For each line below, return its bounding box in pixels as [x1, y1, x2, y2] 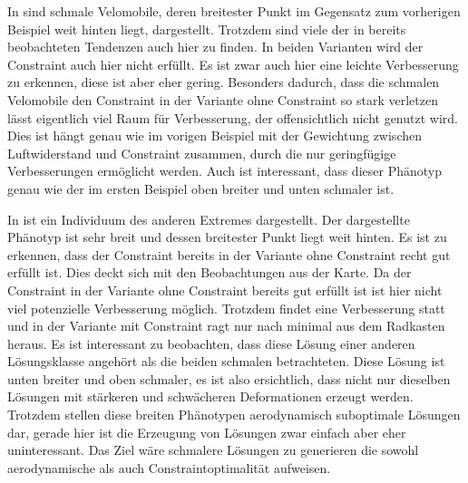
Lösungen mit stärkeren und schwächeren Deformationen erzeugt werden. [7, 387, 414, 406]
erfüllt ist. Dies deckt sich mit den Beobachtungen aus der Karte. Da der [7, 263, 412, 282]
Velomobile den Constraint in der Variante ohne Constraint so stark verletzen [7, 90, 438, 109]
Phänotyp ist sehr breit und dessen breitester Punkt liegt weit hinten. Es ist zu [7, 227, 447, 246]
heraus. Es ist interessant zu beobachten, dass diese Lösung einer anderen [7, 333, 415, 353]
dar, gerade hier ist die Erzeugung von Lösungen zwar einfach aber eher [7, 422, 406, 441]
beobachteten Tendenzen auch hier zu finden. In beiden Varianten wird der [7, 37, 424, 56]
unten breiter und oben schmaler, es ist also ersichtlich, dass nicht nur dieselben [7, 369, 451, 388]
